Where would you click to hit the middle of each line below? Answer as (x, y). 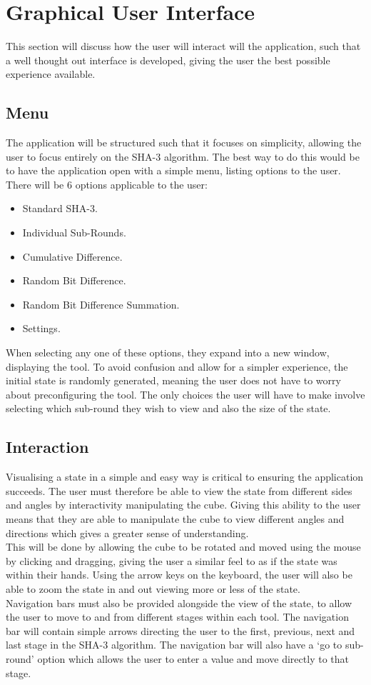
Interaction (47, 447)
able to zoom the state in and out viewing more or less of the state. (153, 588)
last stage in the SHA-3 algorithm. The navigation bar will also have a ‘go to (174, 645)
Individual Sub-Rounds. (74, 232)
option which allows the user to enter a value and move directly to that (193, 658)
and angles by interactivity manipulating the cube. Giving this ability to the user (183, 505)
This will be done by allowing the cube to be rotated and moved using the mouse (183, 547)
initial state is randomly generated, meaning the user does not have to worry (173, 380)
